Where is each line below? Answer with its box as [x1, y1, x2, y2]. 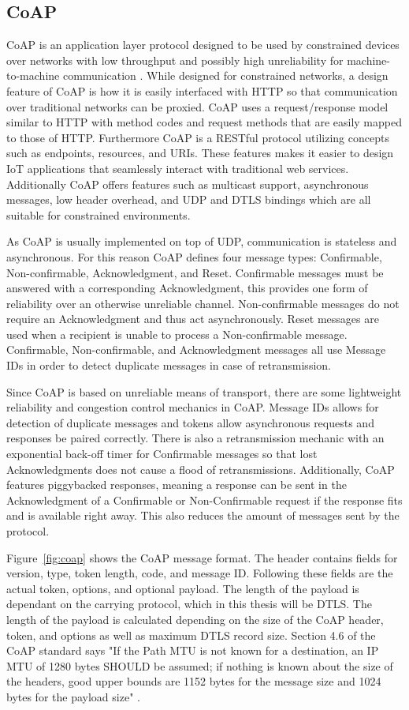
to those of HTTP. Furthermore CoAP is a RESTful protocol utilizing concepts [6, 129, 389, 145]
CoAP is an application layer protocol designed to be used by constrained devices [6, 36, 400, 53]
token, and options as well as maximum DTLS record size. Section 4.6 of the [6, 626, 376, 643]
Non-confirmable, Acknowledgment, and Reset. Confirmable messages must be [6, 264, 384, 280]
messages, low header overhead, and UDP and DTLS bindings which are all [6, 191, 371, 208]
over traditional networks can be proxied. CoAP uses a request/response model [6, 98, 389, 115]
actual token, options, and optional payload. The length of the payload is [6, 580, 359, 596]
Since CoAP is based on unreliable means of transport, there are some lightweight [6, 383, 402, 400]
